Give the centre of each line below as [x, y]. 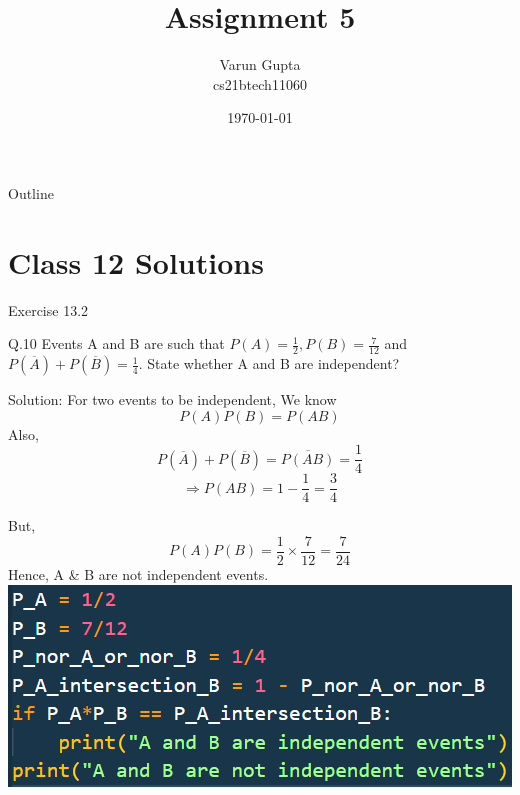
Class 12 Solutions [136, 261]
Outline [31, 192]
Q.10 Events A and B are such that [116, 343]
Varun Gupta [260, 64]
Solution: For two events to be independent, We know [172, 399]
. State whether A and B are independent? [269, 363]
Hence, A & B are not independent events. [138, 574]
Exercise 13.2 [48, 309]
